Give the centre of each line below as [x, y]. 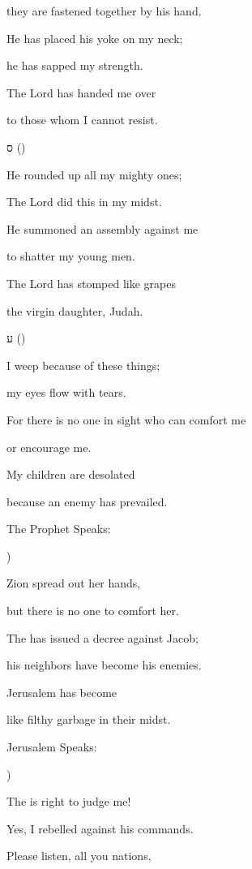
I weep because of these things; [83, 365]
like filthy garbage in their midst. [89, 719]
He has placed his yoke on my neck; [95, 38]
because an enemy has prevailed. [87, 501]
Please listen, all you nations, [79, 856]
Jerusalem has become [62, 692]
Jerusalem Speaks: [52, 747]
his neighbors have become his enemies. [104, 665]
